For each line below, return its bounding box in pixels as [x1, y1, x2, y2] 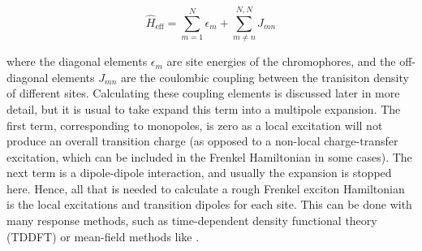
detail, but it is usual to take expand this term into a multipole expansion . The [6, 100, 401, 117]
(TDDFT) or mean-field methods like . [6, 227, 200, 245]
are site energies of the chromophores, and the [166, 53, 396, 70]
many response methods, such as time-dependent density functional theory [6, 212, 377, 229]
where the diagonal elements [6, 53, 148, 70]
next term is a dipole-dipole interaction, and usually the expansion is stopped [6, 164, 392, 181]
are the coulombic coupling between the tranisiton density [120, 68, 409, 85]
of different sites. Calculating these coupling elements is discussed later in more [6, 84, 400, 102]
